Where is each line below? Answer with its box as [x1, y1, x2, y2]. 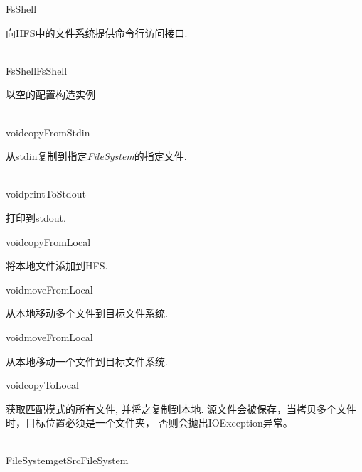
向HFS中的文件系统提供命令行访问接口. [6, 25, 188, 40]
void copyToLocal [6, 377, 79, 392]
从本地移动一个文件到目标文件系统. [6, 353, 168, 368]
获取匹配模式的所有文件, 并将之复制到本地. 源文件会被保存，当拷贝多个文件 [6, 401, 357, 416]
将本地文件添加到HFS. [6, 258, 108, 273]
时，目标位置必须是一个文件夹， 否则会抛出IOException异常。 [6, 415, 293, 430]
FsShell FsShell [6, 63, 68, 77]
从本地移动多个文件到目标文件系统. [6, 306, 168, 321]
